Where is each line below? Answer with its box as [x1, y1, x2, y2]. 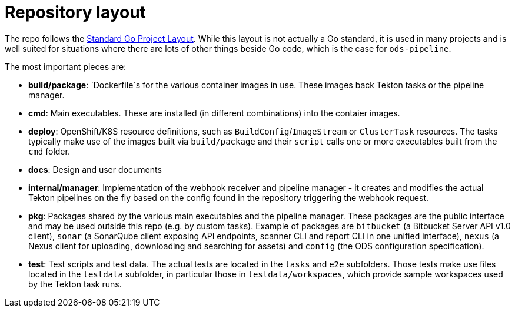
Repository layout [5, 2, 146, 22]
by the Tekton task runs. [28, 279, 122, 289]
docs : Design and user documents [28, 164, 162, 175]
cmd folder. [28, 146, 70, 156]
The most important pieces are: [5, 61, 127, 72]
